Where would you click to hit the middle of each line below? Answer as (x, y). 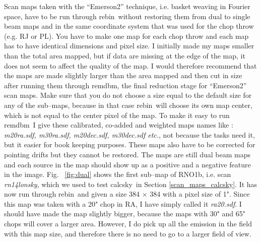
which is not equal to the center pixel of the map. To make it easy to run (117, 115)
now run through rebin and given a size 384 (72, 194)
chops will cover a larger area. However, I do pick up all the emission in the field (128, 224)
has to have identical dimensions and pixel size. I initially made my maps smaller (129, 46)
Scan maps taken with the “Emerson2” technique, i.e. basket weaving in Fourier (127, 6)
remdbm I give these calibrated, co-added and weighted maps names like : (119, 125)
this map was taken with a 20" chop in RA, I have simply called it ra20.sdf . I (123, 203)
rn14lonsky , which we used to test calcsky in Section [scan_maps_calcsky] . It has (131, 184)
